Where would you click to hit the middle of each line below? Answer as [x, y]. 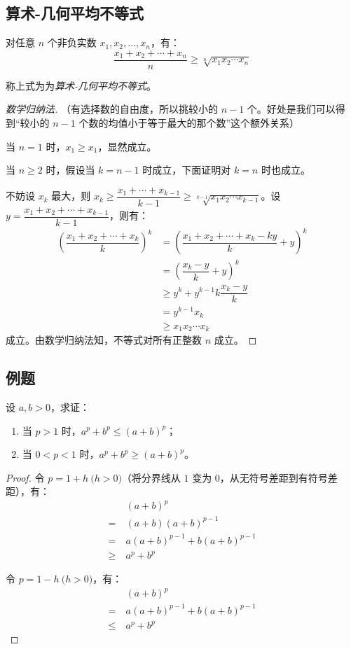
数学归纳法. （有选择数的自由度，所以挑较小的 [112, 109]
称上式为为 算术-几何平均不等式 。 [81, 85]
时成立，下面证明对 [187, 170]
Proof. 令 [25, 477]
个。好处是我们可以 [291, 109]
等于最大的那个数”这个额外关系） [223, 123]
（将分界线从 [151, 477]
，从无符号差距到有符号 [274, 477]
